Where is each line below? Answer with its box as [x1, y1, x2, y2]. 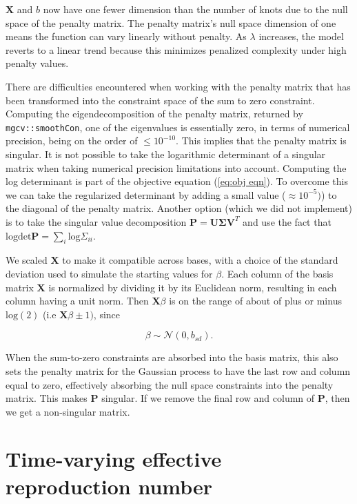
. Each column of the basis [221, 266, 334, 280]
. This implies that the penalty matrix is [176, 133, 347, 148]
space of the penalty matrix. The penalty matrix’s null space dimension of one [6, 15, 336, 30]
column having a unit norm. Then [6, 293, 149, 308]
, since [93, 307, 121, 321]
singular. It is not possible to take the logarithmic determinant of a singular [6, 147, 326, 161]
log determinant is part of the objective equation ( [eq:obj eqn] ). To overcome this [6, 174, 348, 188]
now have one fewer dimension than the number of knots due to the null [43, 2, 348, 16]
